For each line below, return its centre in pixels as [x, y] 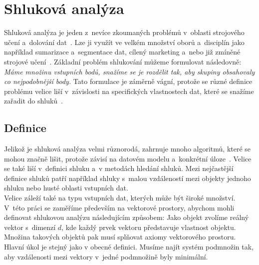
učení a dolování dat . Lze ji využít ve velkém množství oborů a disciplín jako [124, 42]
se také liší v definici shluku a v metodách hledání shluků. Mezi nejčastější [119, 168]
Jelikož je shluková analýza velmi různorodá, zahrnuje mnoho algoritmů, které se [128, 149]
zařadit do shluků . [33, 101]
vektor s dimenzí [30, 227]
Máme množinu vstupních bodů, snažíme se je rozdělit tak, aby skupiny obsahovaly [129, 71]
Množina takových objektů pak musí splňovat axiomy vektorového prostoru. [120, 237]
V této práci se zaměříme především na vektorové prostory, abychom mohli [119, 207]
